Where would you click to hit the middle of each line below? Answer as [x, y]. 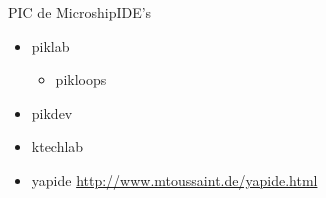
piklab [50, 45]
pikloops [81, 79]
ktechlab [57, 146]
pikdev [52, 112]
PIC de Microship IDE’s [80, 12]
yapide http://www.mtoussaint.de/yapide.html [174, 179]
